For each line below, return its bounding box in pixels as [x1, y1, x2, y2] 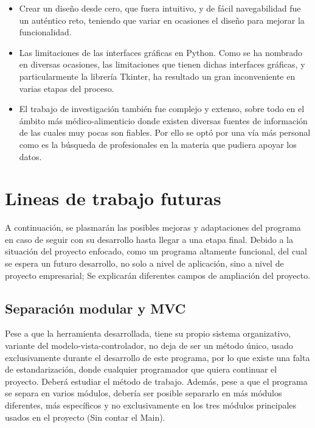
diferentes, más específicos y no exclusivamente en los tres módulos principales [5, 398, 297, 411]
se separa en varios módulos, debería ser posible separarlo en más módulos [5, 387, 282, 399]
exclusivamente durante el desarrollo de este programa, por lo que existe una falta [5, 351, 310, 363]
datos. [19, 150, 42, 163]
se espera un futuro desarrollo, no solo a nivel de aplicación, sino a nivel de [5, 257, 284, 270]
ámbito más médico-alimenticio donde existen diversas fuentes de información [19, 114, 308, 127]
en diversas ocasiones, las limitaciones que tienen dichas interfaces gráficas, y [19, 58, 305, 71]
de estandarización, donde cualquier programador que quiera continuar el [5, 363, 277, 376]
